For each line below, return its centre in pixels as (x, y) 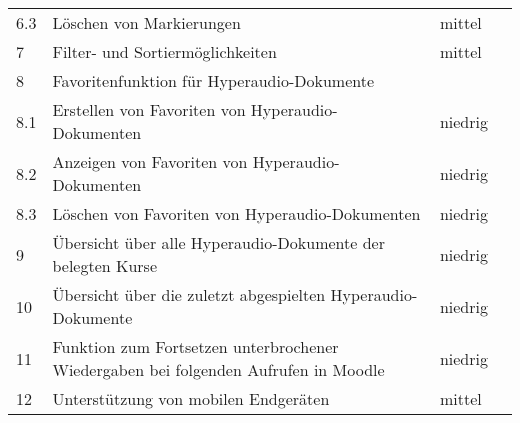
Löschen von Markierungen (146, 22)
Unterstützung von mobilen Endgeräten (191, 398)
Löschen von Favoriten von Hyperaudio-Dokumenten (236, 213)
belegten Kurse (105, 265)
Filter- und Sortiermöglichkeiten (164, 51)
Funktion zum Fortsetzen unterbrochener (195, 346)
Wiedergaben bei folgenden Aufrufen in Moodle (218, 369)
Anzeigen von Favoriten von (150, 161)
